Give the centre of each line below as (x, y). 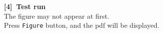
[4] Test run (25, 6)
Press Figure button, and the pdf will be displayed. (82, 25)
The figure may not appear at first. (57, 16)
